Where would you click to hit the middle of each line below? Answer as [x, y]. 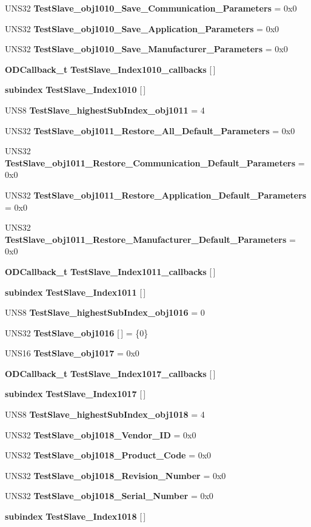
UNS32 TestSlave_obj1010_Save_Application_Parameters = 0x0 [142, 28]
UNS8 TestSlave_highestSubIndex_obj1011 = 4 [105, 110]
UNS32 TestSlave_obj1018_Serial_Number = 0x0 [109, 496]
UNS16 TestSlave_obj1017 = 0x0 [72, 353]
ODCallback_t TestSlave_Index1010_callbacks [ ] [110, 69]
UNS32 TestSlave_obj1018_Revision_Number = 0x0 [115, 475]
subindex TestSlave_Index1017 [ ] [75, 394]
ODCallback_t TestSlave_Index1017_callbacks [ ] [110, 373]
